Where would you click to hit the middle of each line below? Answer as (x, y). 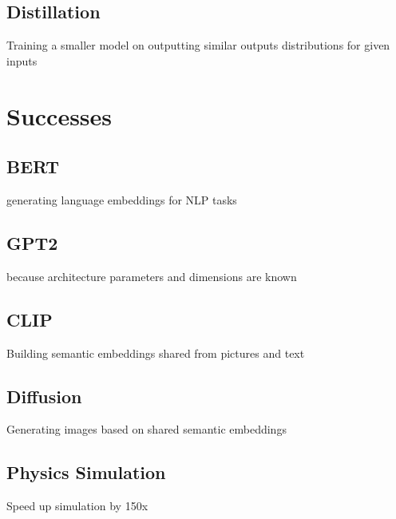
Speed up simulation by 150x (77, 506)
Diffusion (44, 396)
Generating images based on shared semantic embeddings (147, 429)
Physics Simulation (86, 472)
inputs (22, 60)
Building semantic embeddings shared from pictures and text (156, 353)
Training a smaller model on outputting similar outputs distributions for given (198, 45)
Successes (59, 115)
